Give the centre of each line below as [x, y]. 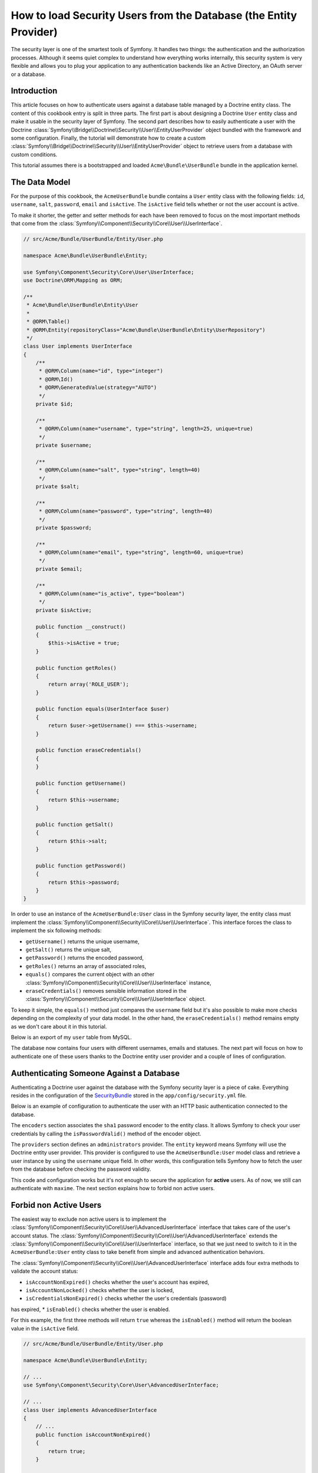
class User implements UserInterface [78, 346]
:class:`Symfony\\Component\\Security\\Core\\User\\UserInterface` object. [116, 999]
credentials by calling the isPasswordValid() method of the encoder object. [106, 1134]
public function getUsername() [81, 783]
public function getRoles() [76, 668]
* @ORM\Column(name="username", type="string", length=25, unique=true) [146, 429]
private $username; [64, 445]
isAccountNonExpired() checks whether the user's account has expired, [117, 1282]
